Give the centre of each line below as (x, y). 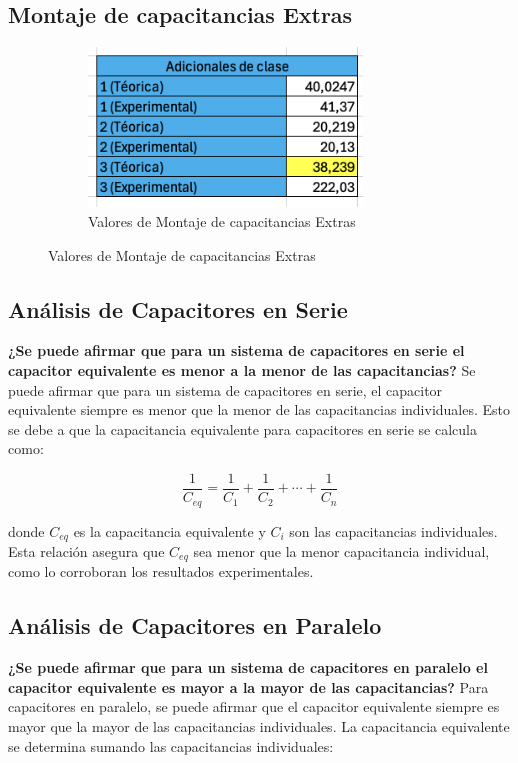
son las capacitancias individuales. (393, 530)
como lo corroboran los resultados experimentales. (161, 571)
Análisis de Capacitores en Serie (178, 308)
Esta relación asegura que (86, 550)
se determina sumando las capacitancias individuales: (171, 745)
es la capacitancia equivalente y (169, 530)
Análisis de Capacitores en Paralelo (195, 625)
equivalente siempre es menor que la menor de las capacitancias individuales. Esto (259, 409)
